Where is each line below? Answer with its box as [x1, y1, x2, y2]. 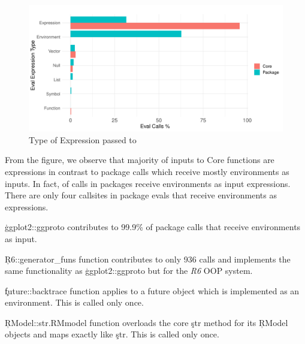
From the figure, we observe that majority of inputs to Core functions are [5, 153, 274, 166]
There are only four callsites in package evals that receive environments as [5, 189, 277, 201]
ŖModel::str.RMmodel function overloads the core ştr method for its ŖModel [5, 316, 288, 328]
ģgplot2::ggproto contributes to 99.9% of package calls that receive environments [5, 221, 301, 233]
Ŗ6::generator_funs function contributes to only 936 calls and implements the [5, 252, 291, 265]
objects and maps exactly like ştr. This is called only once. [5, 328, 219, 340]
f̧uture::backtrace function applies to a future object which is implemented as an [5, 284, 300, 297]
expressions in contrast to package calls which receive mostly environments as [5, 165, 289, 177]
